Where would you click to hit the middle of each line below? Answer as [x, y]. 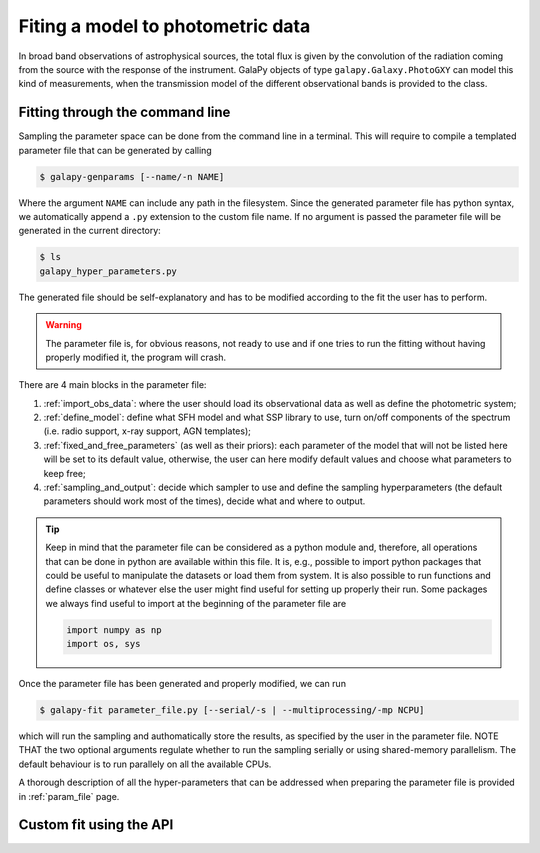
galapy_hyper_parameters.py [108, 271]
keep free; [64, 473]
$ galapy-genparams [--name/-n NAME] [132, 176]
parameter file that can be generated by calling [115, 150]
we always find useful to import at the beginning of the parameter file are [196, 603]
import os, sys [103, 644]
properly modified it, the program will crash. [136, 357]
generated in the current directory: [90, 231]
